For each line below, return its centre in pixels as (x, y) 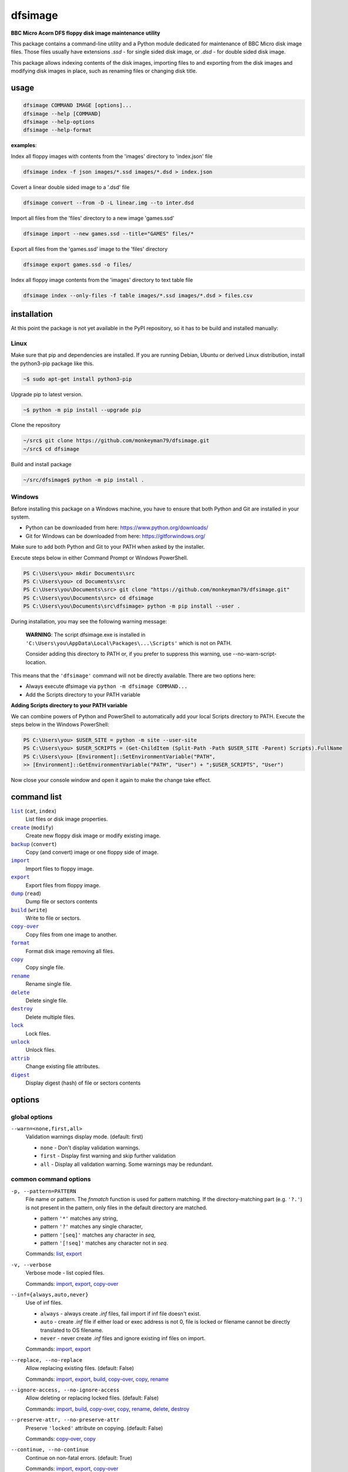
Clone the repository (36, 425)
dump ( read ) (26, 893)
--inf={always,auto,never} (50, 1295)
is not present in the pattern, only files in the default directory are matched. (116, 1208)
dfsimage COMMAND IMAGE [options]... (78, 105)
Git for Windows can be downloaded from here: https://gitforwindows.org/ (116, 536)
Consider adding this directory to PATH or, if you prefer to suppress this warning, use (128, 654)
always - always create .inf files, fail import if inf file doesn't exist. (121, 1314)
